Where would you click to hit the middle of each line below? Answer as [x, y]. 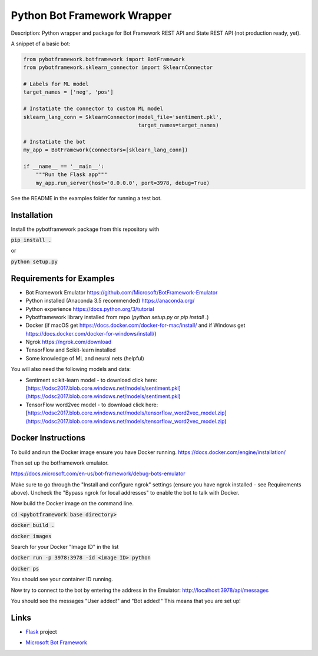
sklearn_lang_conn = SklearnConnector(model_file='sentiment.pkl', [123, 117]
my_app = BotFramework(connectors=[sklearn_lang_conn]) [106, 150]
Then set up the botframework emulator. [60, 463]
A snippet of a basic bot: [41, 44]
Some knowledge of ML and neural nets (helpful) [85, 358]
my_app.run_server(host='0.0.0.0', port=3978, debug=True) [123, 183]
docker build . [33, 525]
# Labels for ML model [56, 84]
